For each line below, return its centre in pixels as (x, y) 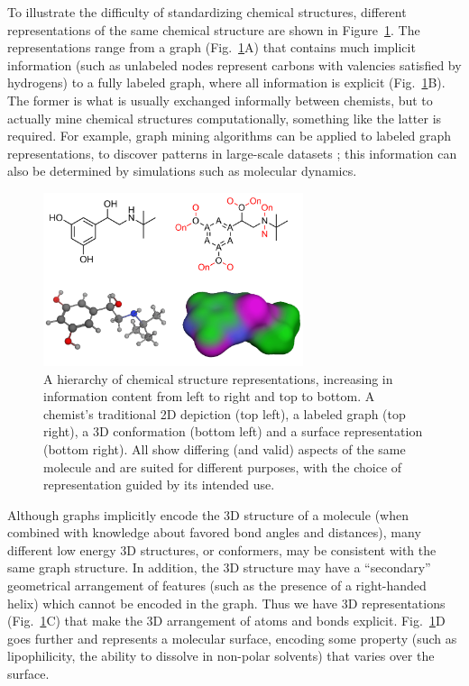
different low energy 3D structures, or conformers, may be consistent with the (222, 549)
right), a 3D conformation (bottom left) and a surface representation (233, 431)
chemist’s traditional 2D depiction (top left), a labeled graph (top (225, 413)
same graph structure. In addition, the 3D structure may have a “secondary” (219, 567)
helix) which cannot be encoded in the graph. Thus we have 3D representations (226, 603)
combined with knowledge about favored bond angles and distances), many (214, 532)
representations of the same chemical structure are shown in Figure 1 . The (214, 29)
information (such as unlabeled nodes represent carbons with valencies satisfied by (234, 64)
